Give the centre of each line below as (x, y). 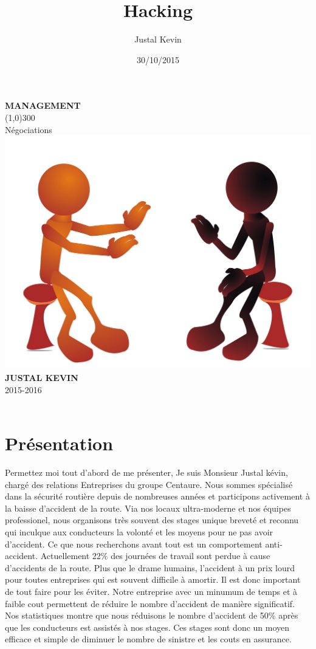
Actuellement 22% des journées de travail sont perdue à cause (155, 556)
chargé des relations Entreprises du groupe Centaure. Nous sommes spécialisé (149, 484)
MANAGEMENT (43, 105)
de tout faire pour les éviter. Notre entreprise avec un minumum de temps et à (151, 591)
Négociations (29, 129)
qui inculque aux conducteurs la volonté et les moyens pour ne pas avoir (139, 531)
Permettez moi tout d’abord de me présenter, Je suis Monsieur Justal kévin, (146, 472)
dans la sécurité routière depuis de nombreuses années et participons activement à (157, 496)
